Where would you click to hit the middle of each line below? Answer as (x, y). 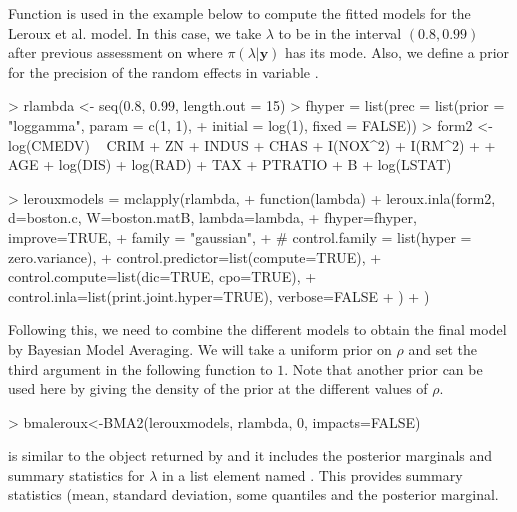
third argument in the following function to (140, 368)
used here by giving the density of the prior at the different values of (218, 388)
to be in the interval (340, 32)
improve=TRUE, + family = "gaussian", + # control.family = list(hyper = (240, 236)
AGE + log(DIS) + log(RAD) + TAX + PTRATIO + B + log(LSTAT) (230, 164)
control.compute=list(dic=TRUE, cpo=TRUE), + (162, 276)
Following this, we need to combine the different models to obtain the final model (257, 329)
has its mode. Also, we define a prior (397, 52)
